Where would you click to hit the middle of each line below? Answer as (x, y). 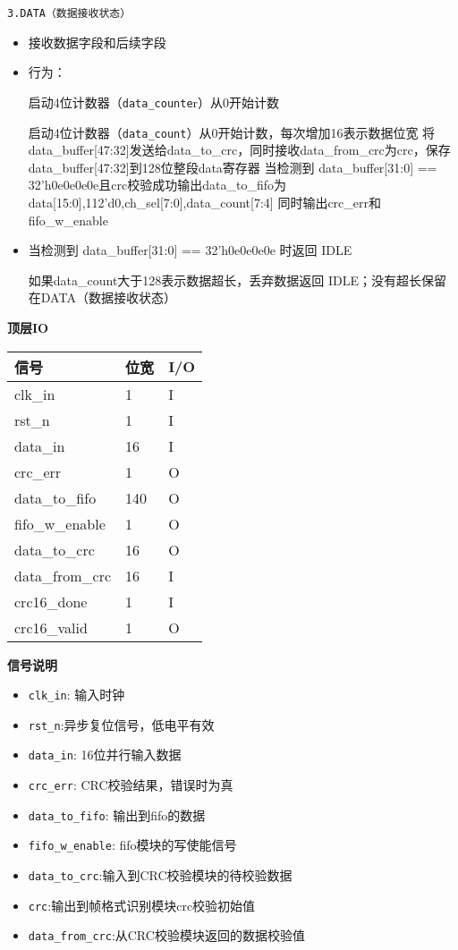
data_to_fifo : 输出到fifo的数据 (117, 814)
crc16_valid (51, 627)
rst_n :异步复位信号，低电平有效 (121, 724)
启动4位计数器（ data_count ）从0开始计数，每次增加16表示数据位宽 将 (232, 132)
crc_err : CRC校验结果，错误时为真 (131, 785)
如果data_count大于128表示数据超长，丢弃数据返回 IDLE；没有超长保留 (237, 280)
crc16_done (51, 601)
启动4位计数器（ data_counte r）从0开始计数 (154, 102)
